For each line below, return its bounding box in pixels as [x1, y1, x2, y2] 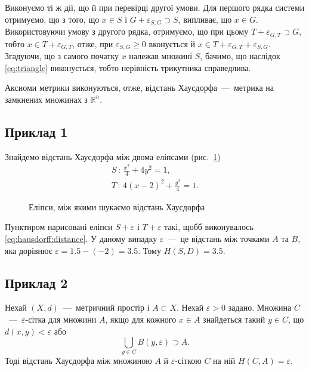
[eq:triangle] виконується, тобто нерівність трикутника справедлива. [5, 61, 251, 73]
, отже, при [72, 37, 113, 50]
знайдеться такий [203, 312, 265, 325]
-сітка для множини [25, 312, 97, 325]
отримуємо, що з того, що [5, 13, 100, 25]
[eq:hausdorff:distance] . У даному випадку [5, 232, 157, 244]
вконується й [149, 37, 196, 50]
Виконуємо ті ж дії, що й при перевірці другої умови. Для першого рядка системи [5, 1, 305, 13]
